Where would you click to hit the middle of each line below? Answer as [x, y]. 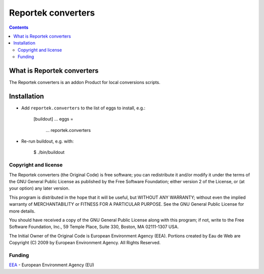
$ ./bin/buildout [49, 152]
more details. [22, 211]
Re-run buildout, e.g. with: [48, 141]
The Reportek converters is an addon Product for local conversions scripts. [85, 83]
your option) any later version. [39, 189]
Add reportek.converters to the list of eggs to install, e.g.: [83, 108]
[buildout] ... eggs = [53, 119]
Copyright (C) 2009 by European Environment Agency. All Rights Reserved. [85, 243]
